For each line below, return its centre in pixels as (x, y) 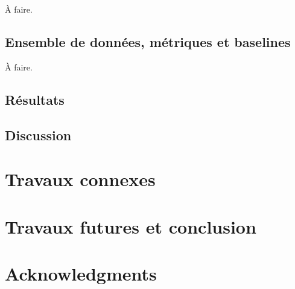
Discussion (38, 135)
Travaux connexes (80, 179)
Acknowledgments (81, 273)
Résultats (35, 99)
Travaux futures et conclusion (131, 226)
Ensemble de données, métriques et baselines (148, 41)
